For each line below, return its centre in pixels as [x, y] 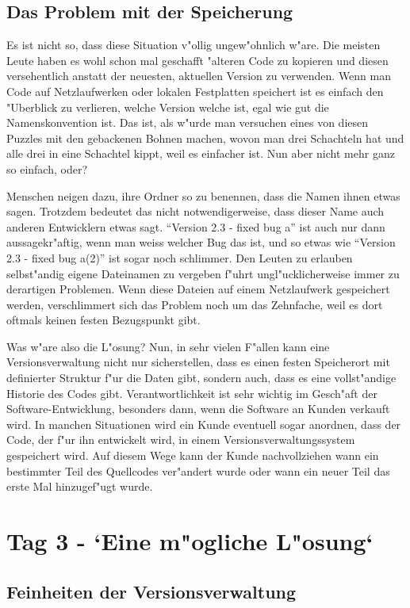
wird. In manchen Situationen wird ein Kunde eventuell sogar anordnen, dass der [204, 424]
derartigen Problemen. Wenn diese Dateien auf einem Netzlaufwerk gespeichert [198, 289]
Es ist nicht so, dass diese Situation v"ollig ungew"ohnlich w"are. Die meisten [194, 45]
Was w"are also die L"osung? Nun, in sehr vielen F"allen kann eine [168, 346]
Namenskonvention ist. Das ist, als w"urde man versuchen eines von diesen [188, 122]
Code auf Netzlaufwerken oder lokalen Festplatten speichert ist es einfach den [195, 91]
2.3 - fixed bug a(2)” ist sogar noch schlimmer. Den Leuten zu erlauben [180, 257]
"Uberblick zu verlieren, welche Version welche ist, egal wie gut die [168, 107]
